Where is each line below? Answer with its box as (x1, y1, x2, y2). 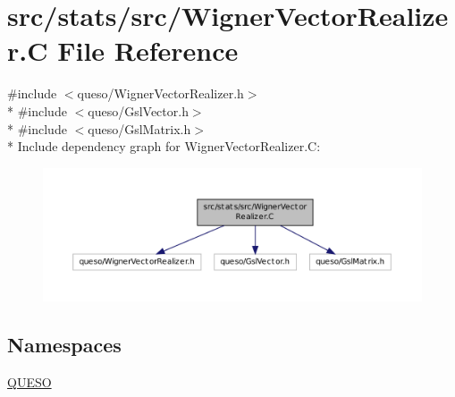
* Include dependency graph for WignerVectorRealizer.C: (7, 137, 321, 156)
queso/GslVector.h (88, 101, 189, 120)
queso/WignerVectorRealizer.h (77, 84, 244, 103)
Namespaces (7, 330, 122, 358)
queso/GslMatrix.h (88, 119, 191, 138)
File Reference (57, 32, 239, 69)
